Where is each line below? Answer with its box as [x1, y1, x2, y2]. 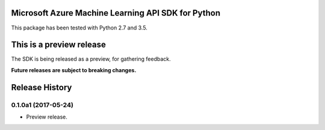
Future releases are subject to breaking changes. [11, 66, 137, 73]
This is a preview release [11, 40, 107, 50]
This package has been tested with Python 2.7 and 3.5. [11, 24, 147, 31]
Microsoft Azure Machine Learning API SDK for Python [11, 8, 221, 18]
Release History [11, 82, 72, 93]
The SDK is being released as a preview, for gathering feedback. [11, 55, 171, 63]
